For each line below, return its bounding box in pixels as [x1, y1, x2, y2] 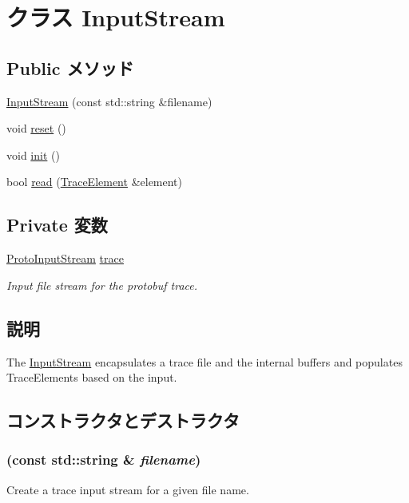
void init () [6, 146, 60, 163]
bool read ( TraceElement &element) [6, 173, 183, 190]
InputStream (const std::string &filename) [6, 93, 212, 109]
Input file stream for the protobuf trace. [6, 276, 198, 293]
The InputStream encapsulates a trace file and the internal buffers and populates [6, 353, 403, 370]
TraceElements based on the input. [6, 369, 177, 386]
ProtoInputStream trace [6, 250, 124, 267]
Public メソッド [6, 55, 134, 80]
